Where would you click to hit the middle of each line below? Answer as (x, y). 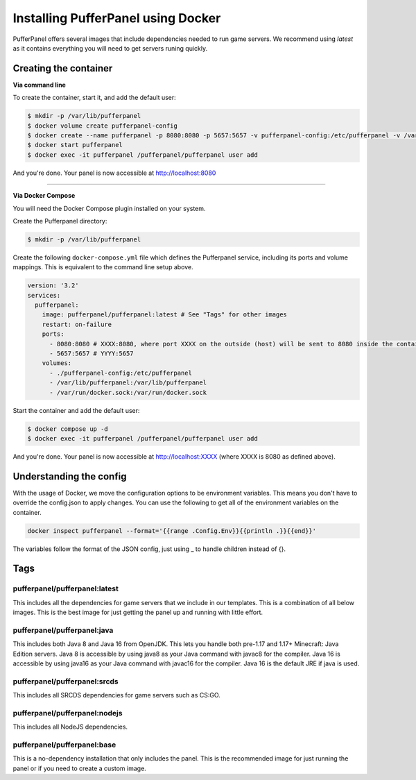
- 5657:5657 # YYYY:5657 (92, 354)
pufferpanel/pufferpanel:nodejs (68, 713)
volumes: (57, 363)
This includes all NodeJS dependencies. (70, 727)
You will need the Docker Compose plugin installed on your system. (109, 208)
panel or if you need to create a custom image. (80, 768)
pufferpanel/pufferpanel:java (63, 630)
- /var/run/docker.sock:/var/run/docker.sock (128, 392)
